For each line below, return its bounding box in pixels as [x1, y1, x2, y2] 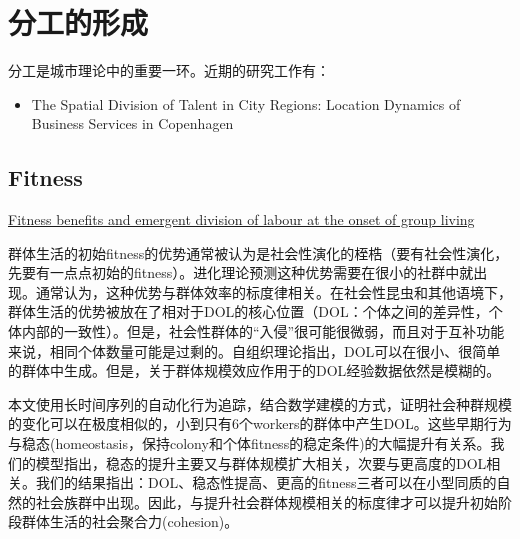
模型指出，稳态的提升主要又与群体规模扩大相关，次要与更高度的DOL [35, 452, 487, 473]
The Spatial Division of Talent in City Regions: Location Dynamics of [31, 93, 461, 114]
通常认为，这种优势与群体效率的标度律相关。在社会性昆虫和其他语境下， [35, 281, 512, 302]
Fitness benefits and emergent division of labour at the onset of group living [8, 209, 475, 230]
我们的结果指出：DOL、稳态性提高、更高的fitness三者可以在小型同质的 [35, 472, 497, 493]
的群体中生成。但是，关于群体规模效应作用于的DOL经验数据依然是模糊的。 [8, 360, 501, 381]
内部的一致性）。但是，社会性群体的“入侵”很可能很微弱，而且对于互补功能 [21, 321, 505, 342]
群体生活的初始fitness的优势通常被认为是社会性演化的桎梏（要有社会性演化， [8, 242, 509, 263]
